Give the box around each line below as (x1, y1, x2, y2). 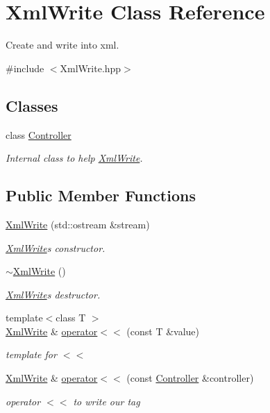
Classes (6, 94, 58, 116)
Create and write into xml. (6, 37, 119, 52)
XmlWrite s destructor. (6, 287, 101, 301)
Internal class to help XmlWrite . (6, 151, 143, 165)
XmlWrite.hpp (60, 60, 121, 75)
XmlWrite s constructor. (6, 240, 106, 255)
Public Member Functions (6, 185, 196, 206)
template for (6, 347, 57, 362)
